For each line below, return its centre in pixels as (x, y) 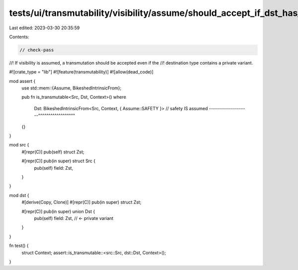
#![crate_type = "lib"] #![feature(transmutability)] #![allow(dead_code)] (81, 72)
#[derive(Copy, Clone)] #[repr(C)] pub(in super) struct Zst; (81, 202)
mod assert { (22, 81)
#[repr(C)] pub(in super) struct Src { (59, 161)
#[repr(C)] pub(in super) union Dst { (58, 211)
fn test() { (19, 246)
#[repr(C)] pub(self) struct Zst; (53, 152)
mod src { (19, 145)
